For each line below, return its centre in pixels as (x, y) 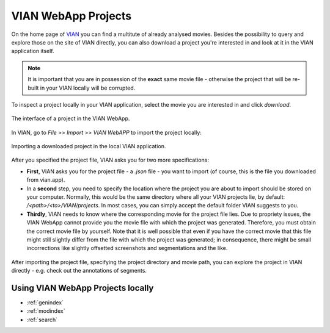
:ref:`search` (42, 320)
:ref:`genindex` (45, 303)
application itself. (33, 51)
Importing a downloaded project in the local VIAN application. (89, 146)
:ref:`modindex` (46, 311)
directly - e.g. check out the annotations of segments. (79, 271)
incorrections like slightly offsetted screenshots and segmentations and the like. (127, 248)
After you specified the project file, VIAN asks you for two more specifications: (110, 160)
